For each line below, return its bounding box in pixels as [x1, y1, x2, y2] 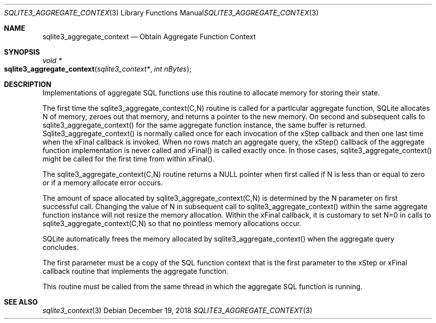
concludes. [42, 243, 79, 251]
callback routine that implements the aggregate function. [42, 267, 228, 275]
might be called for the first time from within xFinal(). [42, 155, 215, 163]
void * [42, 56, 62, 65]
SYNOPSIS [4, 48, 40, 56]
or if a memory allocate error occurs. [42, 178, 163, 187]
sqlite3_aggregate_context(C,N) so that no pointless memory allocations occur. [42, 219, 302, 228]
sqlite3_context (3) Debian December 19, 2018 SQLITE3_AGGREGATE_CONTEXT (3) [42, 306, 313, 315]
